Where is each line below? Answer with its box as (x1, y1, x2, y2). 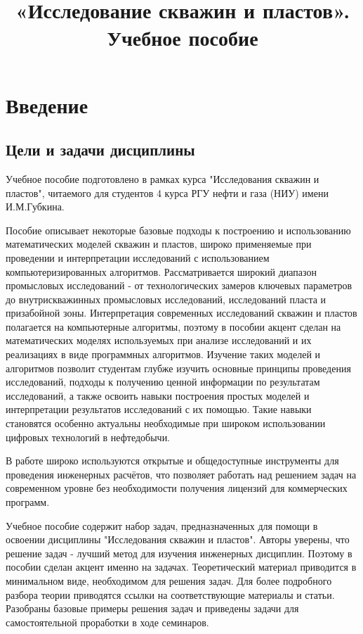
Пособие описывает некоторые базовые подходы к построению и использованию (6, 222, 351, 237)
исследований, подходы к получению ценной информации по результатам (6, 374, 320, 389)
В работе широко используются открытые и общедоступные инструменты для (6, 453, 339, 468)
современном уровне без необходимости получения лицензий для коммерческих (6, 481, 348, 495)
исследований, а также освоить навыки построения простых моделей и (6, 388, 310, 402)
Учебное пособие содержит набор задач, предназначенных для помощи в (6, 518, 318, 533)
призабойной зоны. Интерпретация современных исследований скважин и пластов (6, 305, 357, 320)
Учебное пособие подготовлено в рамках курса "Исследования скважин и (6, 171, 319, 186)
